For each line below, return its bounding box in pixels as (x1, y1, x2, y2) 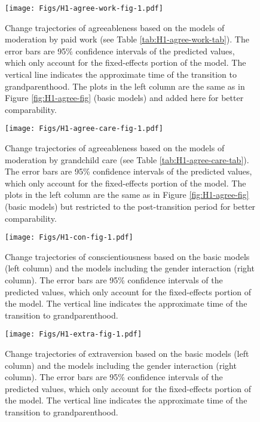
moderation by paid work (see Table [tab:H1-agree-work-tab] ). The (5, 33, 249, 45)
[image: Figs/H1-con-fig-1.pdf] (5, 233, 133, 242)
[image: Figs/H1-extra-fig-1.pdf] (5, 330, 142, 339)
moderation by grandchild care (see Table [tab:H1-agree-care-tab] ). (5, 153, 249, 166)
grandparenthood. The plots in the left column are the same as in (5, 79, 245, 92)
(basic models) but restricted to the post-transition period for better (5, 200, 256, 213)
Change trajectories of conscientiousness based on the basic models (5, 250, 250, 262)
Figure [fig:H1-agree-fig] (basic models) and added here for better (5, 91, 244, 104)
